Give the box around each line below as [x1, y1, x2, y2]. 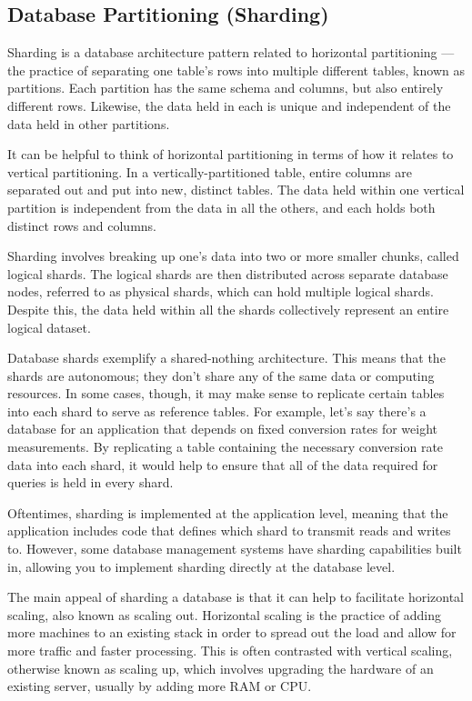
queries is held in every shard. [7, 473, 174, 492]
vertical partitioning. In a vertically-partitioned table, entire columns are [7, 162, 412, 181]
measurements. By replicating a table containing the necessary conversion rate [7, 437, 444, 456]
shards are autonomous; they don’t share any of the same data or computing [7, 366, 435, 385]
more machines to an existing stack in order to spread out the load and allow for [7, 623, 457, 642]
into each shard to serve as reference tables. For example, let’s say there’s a [7, 401, 427, 420]
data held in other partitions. [7, 114, 170, 133]
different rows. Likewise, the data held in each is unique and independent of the [7, 95, 451, 115]
